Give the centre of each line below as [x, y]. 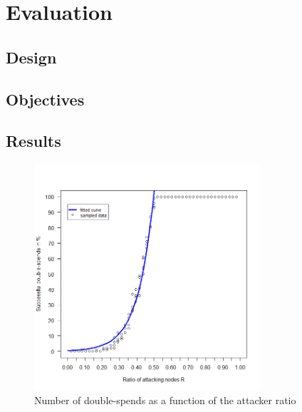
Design [31, 57]
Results [33, 141]
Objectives [45, 99]
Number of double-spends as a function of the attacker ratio [165, 400]
